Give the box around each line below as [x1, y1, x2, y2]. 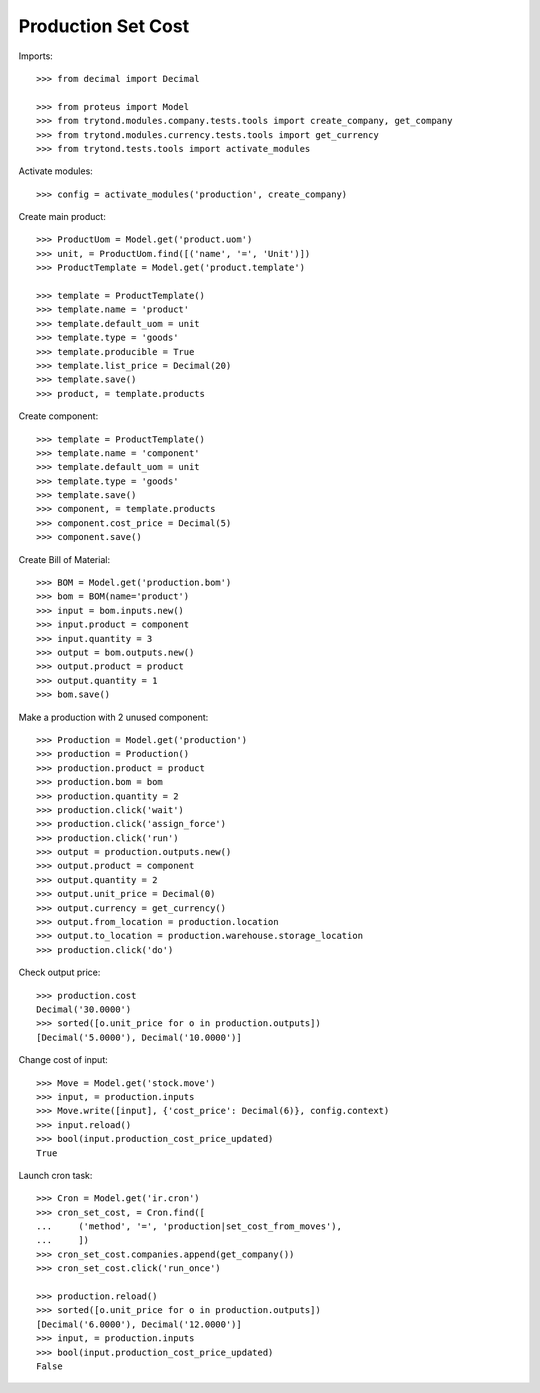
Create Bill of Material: [18, 553, 110, 565]
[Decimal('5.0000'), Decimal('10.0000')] [36, 1031, 242, 1043]
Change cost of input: [18, 1054, 109, 1066]
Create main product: [18, 211, 107, 223]
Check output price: [18, 966, 101, 979]
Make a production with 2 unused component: [18, 711, 209, 723]
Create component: [18, 410, 99, 422]
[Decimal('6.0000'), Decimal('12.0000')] [36, 1318, 242, 1330]
